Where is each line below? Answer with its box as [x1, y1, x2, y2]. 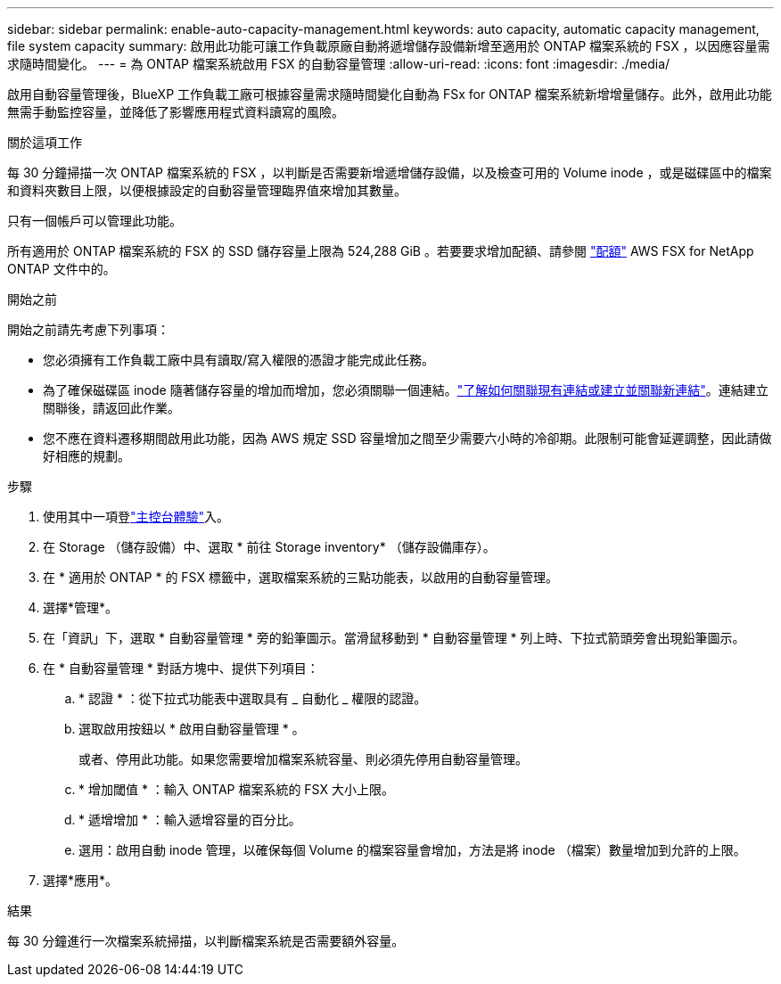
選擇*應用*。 [43, 873, 119, 888]
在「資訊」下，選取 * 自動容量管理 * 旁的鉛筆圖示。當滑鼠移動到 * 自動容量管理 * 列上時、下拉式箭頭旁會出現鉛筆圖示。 [43, 630, 745, 645]
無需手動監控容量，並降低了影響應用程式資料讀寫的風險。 [7, 104, 344, 119]
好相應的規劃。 [43, 448, 130, 463]
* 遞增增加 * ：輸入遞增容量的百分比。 [78, 812, 301, 827]
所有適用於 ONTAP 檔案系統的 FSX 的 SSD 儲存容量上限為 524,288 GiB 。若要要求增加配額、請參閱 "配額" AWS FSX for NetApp [7, 243, 754, 258]
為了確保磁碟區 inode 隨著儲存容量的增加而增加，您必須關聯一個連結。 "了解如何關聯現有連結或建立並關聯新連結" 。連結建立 [43, 382, 769, 398]
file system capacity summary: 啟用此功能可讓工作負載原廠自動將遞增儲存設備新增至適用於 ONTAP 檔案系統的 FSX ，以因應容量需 [7, 38, 770, 53]
